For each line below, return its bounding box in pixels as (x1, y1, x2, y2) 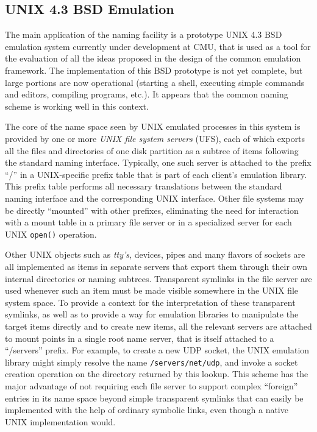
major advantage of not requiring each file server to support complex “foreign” (5, 379, 298, 392)
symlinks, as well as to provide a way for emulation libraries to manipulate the (5, 308, 299, 320)
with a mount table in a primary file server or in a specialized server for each (5, 216, 292, 228)
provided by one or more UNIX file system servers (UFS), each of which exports (5, 132, 305, 144)
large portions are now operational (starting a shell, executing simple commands (5, 76, 305, 88)
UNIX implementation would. (5, 415, 116, 428)
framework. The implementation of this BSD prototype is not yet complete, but (5, 63, 303, 76)
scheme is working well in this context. (5, 99, 149, 112)
